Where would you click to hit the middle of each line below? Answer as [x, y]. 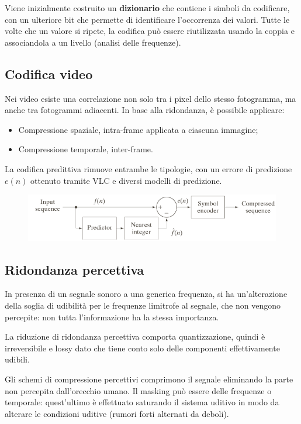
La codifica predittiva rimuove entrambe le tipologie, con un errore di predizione [148, 168]
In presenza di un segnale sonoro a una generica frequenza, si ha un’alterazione [146, 294]
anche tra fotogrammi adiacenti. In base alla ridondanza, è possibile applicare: [145, 110]
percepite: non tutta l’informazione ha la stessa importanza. [112, 317]
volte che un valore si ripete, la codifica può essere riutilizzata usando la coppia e [150, 31]
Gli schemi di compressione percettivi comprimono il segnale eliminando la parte [149, 379]
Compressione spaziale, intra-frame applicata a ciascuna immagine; [138, 129]
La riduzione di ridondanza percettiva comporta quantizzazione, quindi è [135, 336]
